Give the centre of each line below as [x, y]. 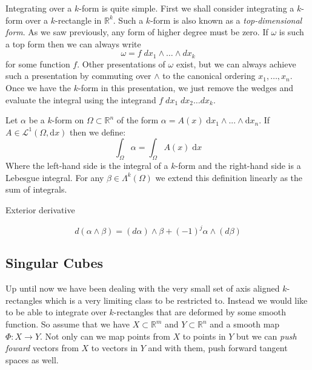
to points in [204, 336]
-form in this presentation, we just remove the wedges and [186, 88]
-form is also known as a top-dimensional [226, 20]
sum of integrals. [36, 189]
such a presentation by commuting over [78, 76]
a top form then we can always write [73, 43]
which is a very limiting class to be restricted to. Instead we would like [176, 300]
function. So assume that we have [68, 324]
